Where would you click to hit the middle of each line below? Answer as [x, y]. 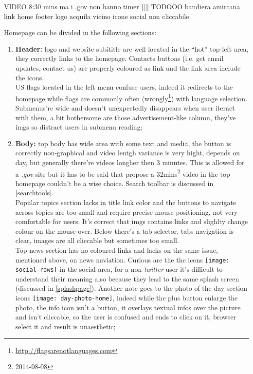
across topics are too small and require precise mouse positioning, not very [126, 212]
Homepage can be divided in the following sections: [80, 32]
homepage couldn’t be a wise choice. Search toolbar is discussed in [114, 183]
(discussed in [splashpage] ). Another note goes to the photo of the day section [131, 288]
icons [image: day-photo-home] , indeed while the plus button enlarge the [126, 298]
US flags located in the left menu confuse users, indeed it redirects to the [124, 87]
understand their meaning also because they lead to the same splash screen [127, 278]
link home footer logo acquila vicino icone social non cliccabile [97, 16]
